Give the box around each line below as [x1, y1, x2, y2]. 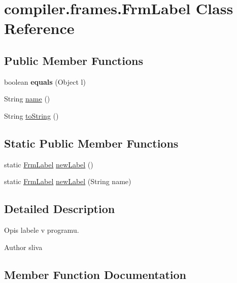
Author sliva [4, 241, 43, 252]
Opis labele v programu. [4, 225, 79, 235]
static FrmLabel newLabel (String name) [4, 176, 131, 187]
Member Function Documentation [4, 266, 187, 282]
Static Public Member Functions [4, 135, 179, 151]
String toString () [4, 110, 59, 121]
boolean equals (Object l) [4, 76, 86, 87]
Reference [4, 18, 75, 39]
